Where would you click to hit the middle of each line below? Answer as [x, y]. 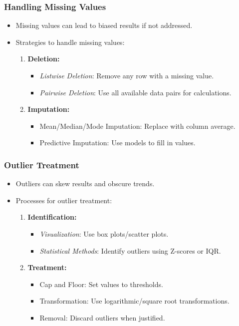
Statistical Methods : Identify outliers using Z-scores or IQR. [130, 250]
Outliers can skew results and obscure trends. [85, 183]
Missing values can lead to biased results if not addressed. [104, 25]
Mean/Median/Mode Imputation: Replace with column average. [137, 126]
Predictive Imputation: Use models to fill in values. [118, 143]
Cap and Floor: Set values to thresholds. [101, 284]
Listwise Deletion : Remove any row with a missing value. [127, 75]
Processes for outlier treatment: [64, 200]
